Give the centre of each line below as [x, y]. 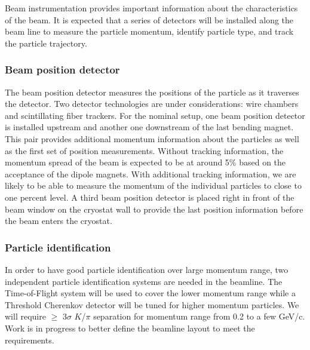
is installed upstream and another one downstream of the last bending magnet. [149, 127]
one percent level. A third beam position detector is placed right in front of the [150, 197]
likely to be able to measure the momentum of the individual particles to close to [153, 185]
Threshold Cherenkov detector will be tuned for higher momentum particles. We [152, 304]
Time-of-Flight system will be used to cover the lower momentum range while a [150, 293]
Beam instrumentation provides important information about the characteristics [151, 8]
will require [25, 316]
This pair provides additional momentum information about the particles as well [152, 138]
